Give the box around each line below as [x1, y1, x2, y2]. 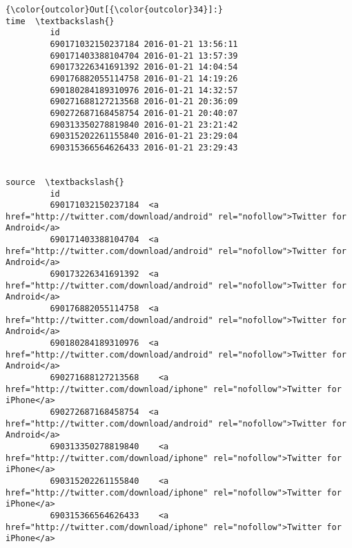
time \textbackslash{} [6, 16, 115, 26]
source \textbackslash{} [6, 177, 124, 187]
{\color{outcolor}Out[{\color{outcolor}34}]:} [6, 5, 223, 14]
